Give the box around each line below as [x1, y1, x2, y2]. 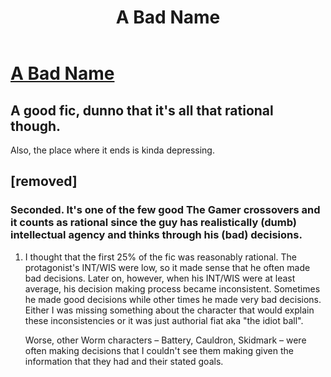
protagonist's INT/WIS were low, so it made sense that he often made [24, 261, 311, 273]
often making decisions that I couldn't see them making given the [24, 344, 294, 356]
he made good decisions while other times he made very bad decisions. [24, 293, 322, 305]
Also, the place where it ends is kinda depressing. [10, 144, 215, 156]
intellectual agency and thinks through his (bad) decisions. [10, 228, 303, 242]
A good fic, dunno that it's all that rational [10, 102, 274, 119]
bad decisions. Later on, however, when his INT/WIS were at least [24, 272, 296, 284]
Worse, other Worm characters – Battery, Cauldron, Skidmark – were [24, 334, 307, 346]
